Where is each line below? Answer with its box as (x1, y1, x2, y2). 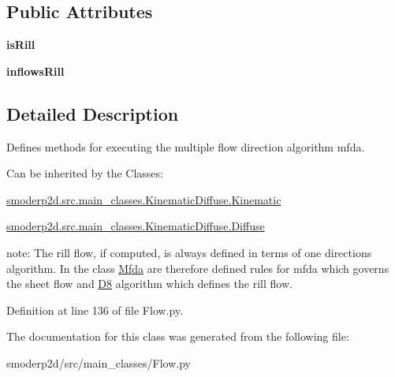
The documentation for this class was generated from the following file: (6, 328, 349, 345)
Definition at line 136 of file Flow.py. (6, 301, 184, 318)
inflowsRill (6, 62, 65, 79)
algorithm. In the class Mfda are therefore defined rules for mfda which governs (6, 259, 389, 276)
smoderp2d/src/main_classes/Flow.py (6, 354, 191, 371)
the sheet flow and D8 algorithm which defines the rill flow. (6, 275, 293, 292)
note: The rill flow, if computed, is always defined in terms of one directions (6, 244, 372, 260)
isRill (6, 36, 35, 53)
